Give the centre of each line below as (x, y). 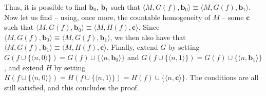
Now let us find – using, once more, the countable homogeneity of (107, 17)
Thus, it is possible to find (45, 7)
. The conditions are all (222, 77)
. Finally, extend (132, 47)
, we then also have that (148, 37)
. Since (149, 27)
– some (233, 17)
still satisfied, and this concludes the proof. (72, 87)
